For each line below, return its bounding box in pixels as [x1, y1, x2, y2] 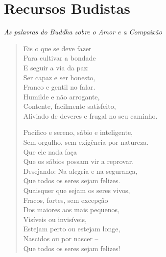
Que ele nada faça [23, 146, 77, 157]
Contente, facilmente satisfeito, [23, 101, 116, 111]
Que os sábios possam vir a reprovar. [23, 156, 134, 166]
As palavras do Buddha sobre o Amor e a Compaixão [4, 27, 162, 37]
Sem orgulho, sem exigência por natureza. [23, 137, 149, 147]
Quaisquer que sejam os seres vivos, [23, 185, 130, 195]
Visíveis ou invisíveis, [23, 214, 87, 224]
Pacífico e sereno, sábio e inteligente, [23, 127, 133, 137]
